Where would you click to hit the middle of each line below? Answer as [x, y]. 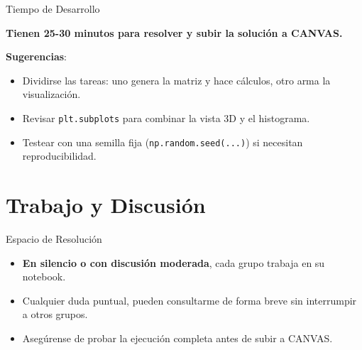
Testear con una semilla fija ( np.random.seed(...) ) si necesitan [163, 142]
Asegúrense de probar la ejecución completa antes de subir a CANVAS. [177, 338]
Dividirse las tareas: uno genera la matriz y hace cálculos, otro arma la [176, 80]
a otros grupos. [55, 314]
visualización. [51, 94]
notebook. [44, 277]
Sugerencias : [36, 56]
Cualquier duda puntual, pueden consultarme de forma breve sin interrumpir [190, 300]
